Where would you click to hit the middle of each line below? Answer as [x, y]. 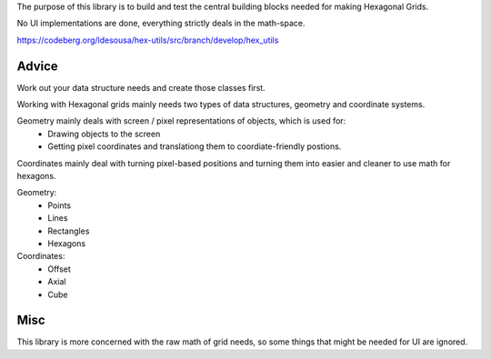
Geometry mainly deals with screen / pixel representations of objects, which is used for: [181, 121]
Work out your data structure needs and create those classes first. [141, 87]
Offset [60, 269]
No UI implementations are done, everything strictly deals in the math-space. [161, 24]
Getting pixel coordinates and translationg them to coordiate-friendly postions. [195, 146]
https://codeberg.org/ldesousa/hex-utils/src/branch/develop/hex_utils [148, 40]
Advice [37, 66]
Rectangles [69, 231]
